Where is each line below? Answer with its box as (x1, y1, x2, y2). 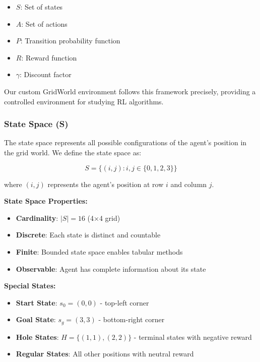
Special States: (4, 280, 56, 291)
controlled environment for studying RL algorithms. (4, 96, 164, 106)
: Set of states (20, 2, 63, 12)
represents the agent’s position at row (47, 178, 164, 189)
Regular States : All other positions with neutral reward (16, 348, 194, 359)
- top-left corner (100, 297, 149, 308)
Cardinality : (16, 212, 58, 223)
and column (170, 178, 207, 189)
